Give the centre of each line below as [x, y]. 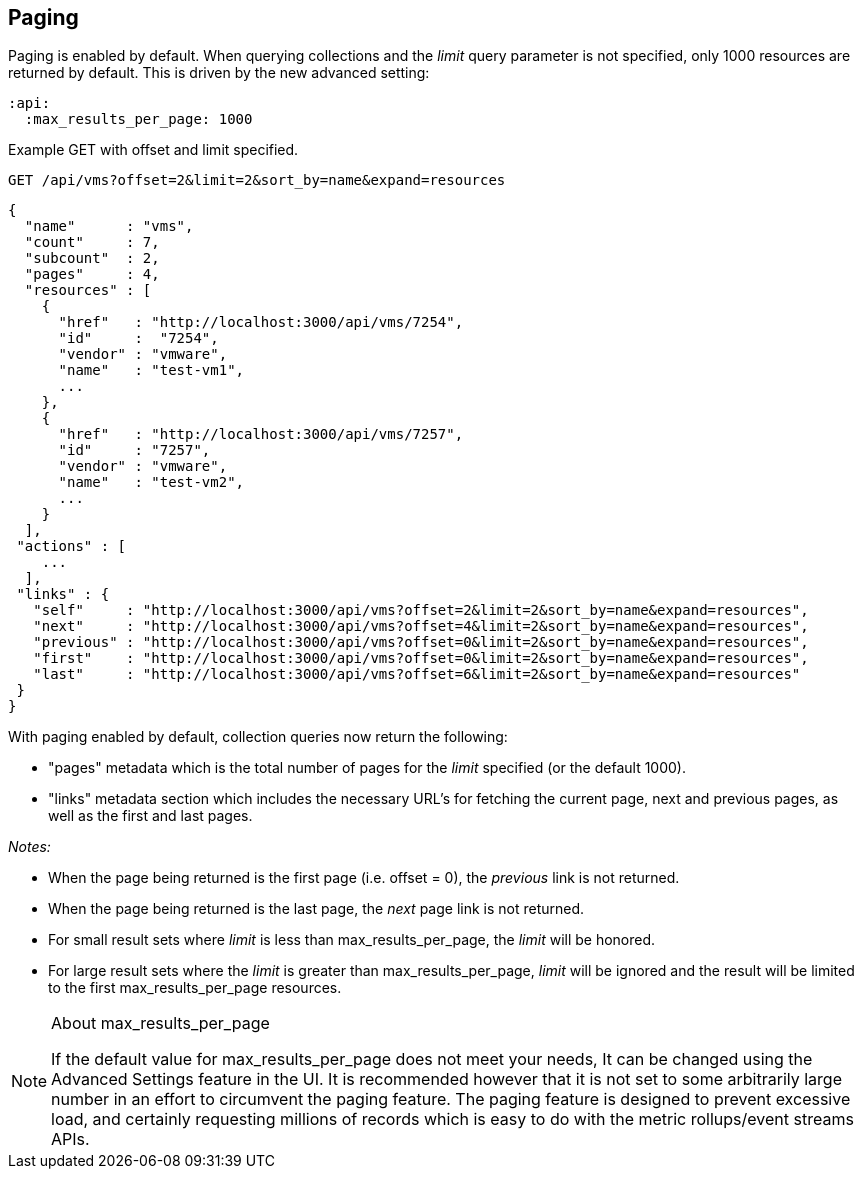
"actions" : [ [71, 546]
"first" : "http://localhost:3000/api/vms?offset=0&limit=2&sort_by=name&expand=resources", [421, 658]
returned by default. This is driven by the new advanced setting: [219, 73]
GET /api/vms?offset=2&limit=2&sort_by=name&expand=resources [257, 180]
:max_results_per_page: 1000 [138, 119]
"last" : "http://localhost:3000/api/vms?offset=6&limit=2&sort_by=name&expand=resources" [417, 674]
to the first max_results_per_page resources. [195, 988]
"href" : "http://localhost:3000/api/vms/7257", [261, 434]
